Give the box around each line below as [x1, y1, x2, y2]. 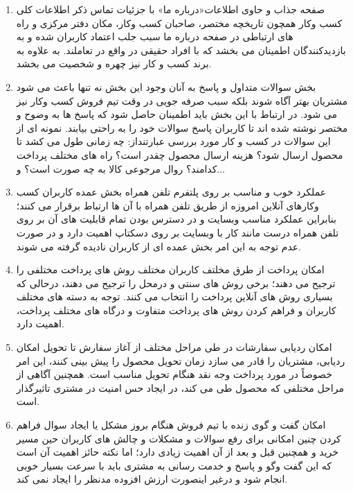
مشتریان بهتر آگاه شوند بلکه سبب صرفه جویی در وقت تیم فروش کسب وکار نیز [16, 93, 347, 107]
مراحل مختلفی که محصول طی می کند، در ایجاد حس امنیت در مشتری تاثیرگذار [16, 380, 344, 395]
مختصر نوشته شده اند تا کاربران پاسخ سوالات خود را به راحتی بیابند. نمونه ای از [16, 120, 348, 135]
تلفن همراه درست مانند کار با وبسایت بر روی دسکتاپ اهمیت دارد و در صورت [16, 225, 339, 239]
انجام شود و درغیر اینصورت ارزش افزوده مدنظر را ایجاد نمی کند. [16, 472, 288, 486]
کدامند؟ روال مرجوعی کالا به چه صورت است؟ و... [16, 161, 225, 175]
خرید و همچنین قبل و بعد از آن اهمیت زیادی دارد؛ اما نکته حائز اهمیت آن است [16, 445, 338, 459]
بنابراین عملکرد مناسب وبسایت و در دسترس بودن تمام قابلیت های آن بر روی [16, 212, 336, 226]
